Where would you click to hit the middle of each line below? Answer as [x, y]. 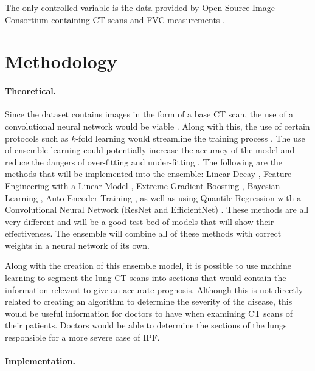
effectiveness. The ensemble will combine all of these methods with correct [143, 233]
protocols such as [37, 138]
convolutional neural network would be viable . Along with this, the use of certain [157, 126]
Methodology [61, 61]
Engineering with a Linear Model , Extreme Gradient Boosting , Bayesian [143, 185]
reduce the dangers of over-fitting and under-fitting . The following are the [144, 161]
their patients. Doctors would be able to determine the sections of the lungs [146, 325]
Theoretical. [31, 91]
